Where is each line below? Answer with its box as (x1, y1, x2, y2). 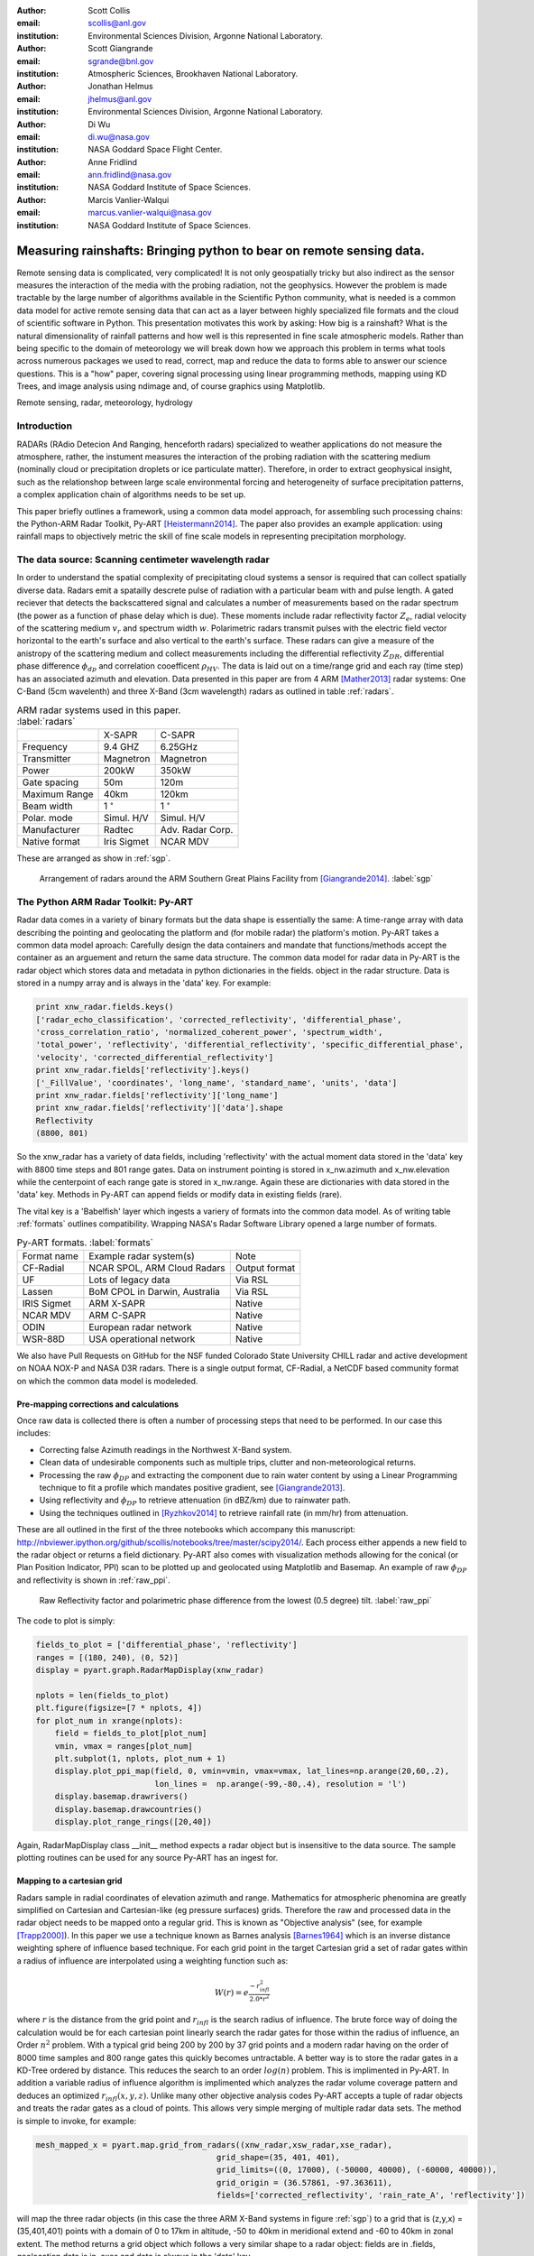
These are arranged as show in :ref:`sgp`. (16, 853, 171, 864)
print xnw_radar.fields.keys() (35, 1002, 175, 1012)
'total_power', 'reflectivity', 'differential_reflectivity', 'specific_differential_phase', (35, 1040, 465, 1050)
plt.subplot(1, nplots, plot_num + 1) (54, 1753, 226, 1763)
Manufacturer (22, 823, 80, 836)
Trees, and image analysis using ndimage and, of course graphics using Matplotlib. (16, 381, 326, 392)
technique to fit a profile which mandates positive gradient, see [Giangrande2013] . (39, 1482, 345, 1493)
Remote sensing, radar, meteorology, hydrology (16, 397, 193, 408)
